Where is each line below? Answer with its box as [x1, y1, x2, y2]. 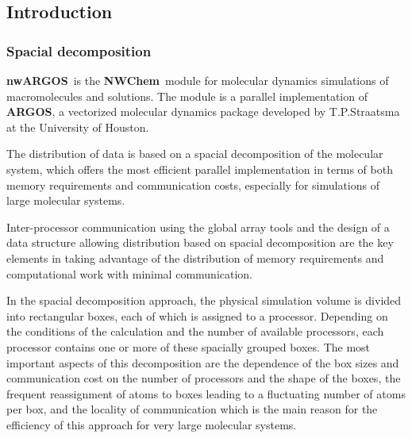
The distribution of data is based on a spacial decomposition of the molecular [6, 145, 383, 162]
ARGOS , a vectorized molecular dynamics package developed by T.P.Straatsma [6, 103, 400, 120]
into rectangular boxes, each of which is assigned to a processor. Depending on [6, 307, 388, 324]
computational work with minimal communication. [6, 265, 253, 282]
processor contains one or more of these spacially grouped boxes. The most [6, 338, 371, 355]
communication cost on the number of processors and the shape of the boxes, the [6, 370, 401, 386]
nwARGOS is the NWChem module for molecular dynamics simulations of [6, 72, 389, 88]
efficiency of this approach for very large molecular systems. [6, 416, 297, 432]
